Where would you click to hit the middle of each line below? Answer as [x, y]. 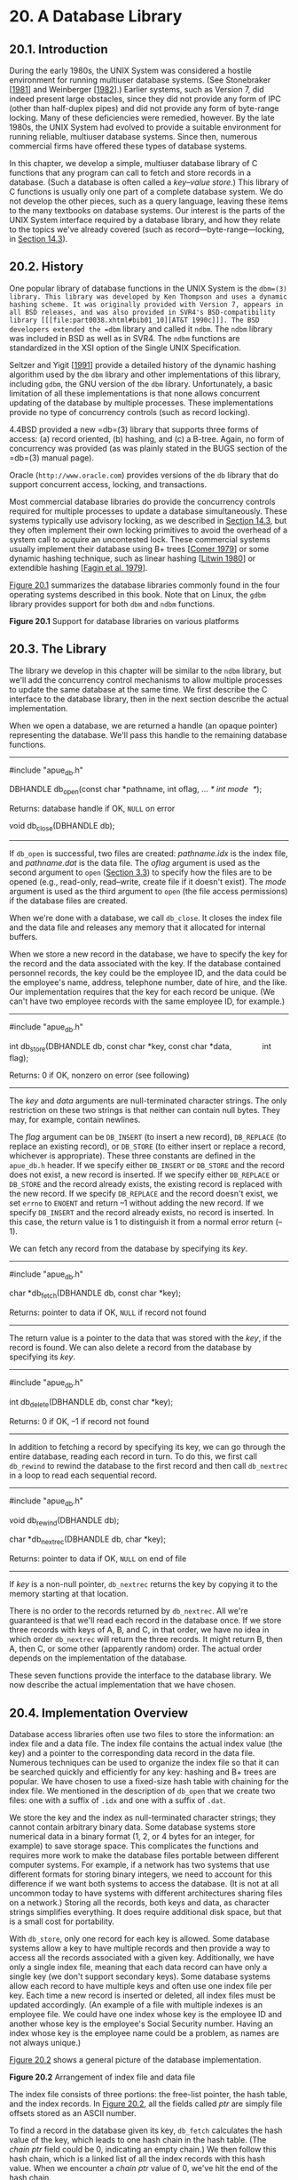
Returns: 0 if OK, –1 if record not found [79, 1421]
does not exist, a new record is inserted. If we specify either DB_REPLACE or [145, 1174]
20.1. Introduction [59, 49]
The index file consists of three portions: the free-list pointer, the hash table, [149, 2094]
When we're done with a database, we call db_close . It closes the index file [145, 918]
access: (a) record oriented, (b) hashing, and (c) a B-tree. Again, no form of [147, 438]
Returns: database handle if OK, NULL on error [92, 809]
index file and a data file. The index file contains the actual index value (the [146, 1743]
